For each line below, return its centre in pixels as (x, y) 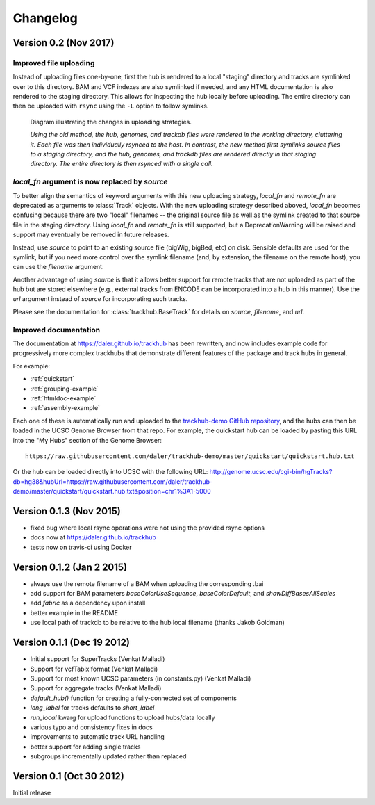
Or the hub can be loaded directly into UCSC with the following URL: (110, 472)
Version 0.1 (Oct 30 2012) (68, 776)
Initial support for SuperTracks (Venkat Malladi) (98, 659)
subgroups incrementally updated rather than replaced (108, 756)
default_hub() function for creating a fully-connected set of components (134, 698)
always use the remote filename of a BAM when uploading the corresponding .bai (147, 583)
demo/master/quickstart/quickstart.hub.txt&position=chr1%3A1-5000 (112, 491)
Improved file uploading (54, 63)
